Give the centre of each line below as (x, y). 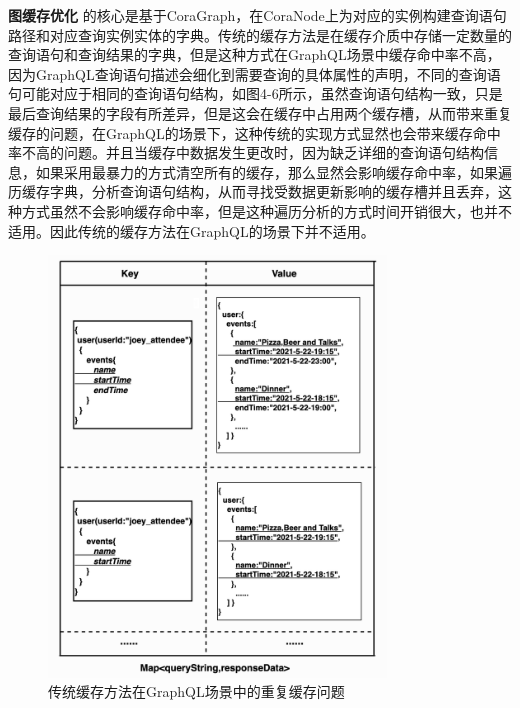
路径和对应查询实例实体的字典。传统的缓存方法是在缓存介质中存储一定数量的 (260, 34)
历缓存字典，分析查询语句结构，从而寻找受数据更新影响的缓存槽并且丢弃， (253, 191)
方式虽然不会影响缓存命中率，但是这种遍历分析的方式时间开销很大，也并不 (266, 210)
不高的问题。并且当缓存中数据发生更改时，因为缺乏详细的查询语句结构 (252, 152)
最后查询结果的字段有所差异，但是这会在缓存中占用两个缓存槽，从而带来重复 (260, 112)
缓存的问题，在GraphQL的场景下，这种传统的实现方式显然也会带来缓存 (240, 132)
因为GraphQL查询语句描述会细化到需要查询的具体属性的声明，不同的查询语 (254, 73)
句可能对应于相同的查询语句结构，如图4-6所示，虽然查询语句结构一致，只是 (255, 93)
